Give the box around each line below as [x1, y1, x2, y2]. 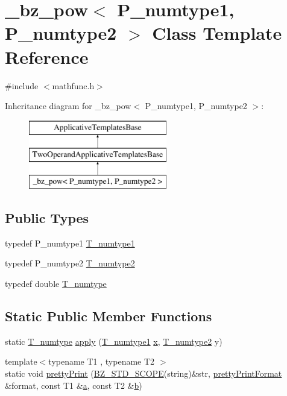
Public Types [5, 209, 89, 227]
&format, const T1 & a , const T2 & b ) [5, 379, 142, 391]
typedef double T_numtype [5, 277, 107, 290]
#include [5, 79, 39, 92]
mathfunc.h [52, 79, 95, 92]
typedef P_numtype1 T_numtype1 [5, 236, 135, 249]
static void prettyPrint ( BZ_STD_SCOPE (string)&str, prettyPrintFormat [5, 367, 282, 380]
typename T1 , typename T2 [48, 355, 155, 368]
